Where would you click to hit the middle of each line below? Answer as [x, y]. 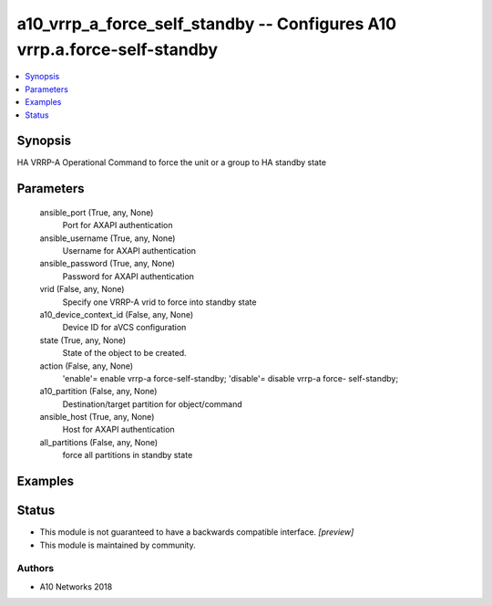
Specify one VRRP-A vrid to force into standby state [159, 302]
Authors [36, 569]
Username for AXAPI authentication [129, 251]
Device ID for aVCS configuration [124, 328]
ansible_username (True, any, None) [108, 238]
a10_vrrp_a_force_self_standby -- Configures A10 [206, 24]
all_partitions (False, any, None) [99, 442]
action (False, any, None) [87, 366]
